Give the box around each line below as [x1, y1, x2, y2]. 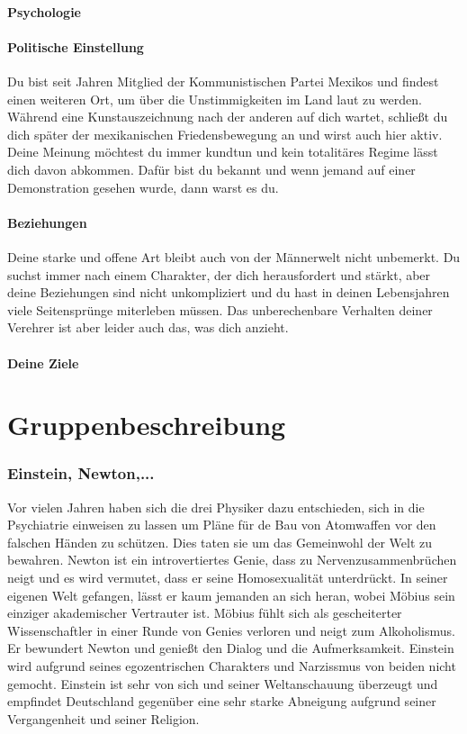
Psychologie [7, 2, 81, 21]
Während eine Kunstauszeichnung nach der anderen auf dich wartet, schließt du [7, 107, 448, 126]
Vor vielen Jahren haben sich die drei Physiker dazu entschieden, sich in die [7, 497, 425, 516]
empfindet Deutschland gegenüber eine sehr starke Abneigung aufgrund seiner [7, 692, 436, 711]
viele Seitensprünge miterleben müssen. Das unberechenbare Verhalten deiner [7, 300, 433, 319]
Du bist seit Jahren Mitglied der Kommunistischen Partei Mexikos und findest [7, 71, 439, 90]
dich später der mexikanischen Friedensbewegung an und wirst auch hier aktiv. [7, 124, 443, 143]
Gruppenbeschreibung [7, 406, 286, 443]
